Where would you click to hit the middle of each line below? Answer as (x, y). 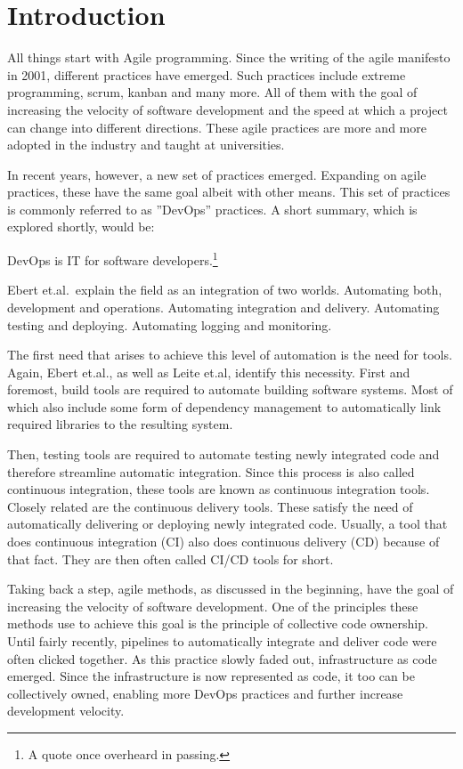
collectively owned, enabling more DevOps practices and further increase (205, 693)
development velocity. (66, 711)
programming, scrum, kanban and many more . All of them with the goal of (212, 92)
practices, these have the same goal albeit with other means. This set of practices (229, 192)
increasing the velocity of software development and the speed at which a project (227, 109)
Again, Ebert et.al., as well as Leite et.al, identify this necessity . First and (209, 372)
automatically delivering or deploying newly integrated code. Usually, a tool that (227, 524)
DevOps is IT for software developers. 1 (113, 259)
